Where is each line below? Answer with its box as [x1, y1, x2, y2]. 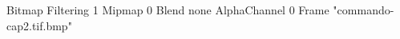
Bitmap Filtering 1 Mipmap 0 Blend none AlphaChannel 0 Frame [6, 2, 329, 18]
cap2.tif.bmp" [6, 17, 72, 33]
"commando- [333, 2, 394, 18]
